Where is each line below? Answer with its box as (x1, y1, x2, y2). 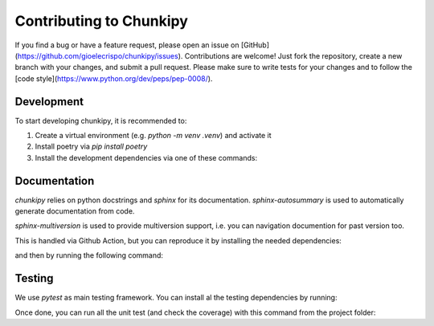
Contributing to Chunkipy (14, 12, 188, 30)
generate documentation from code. (14, 206, 135, 216)
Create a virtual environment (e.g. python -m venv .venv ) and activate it (35, 131, 272, 141)
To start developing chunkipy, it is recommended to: (14, 116, 187, 125)
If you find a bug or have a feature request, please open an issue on (14, 40, 240, 50)
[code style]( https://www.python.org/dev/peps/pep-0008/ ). (14, 73, 213, 84)
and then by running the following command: (14, 251, 164, 260)
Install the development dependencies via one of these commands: (35, 153, 257, 162)
